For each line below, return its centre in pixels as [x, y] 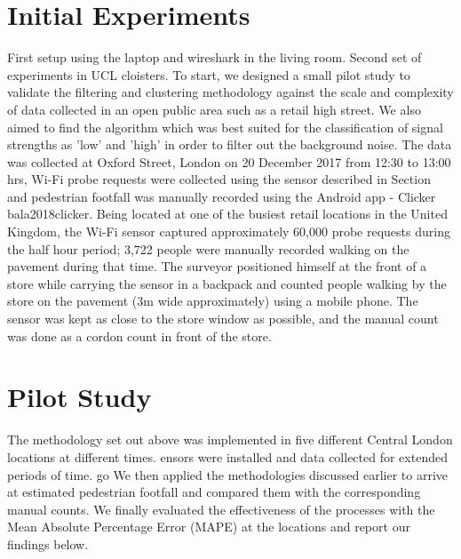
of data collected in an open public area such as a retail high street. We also [214, 109]
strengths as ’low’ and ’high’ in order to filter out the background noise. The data [230, 144]
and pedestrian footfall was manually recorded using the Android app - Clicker [222, 196]
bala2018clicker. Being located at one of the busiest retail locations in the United [227, 214]
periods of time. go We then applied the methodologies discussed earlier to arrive [228, 474]
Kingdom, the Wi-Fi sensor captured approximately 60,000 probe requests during [229, 232]
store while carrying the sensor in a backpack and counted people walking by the [227, 283]
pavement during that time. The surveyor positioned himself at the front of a [217, 266]
